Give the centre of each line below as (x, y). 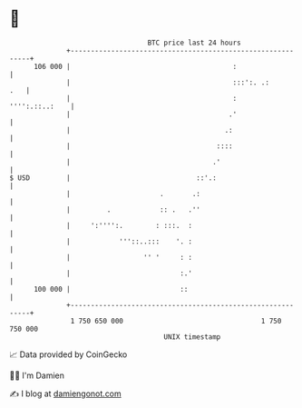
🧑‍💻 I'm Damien (37, 375)
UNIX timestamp (192, 337)
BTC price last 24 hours (195, 43)
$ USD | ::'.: (113, 178)
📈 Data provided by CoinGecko (68, 354)
